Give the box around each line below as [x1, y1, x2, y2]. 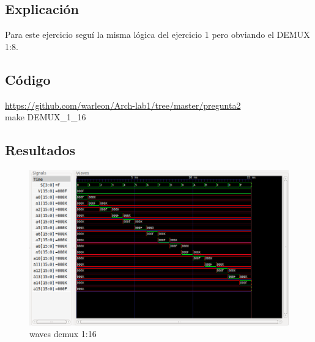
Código [5, 70, 51, 89]
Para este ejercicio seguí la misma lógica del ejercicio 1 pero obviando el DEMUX [5, 28, 310, 41]
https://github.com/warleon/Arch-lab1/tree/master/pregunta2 [5, 98, 241, 111]
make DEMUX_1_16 [5, 111, 86, 123]
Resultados [5, 140, 75, 159]
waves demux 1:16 [29, 327, 97, 340]
